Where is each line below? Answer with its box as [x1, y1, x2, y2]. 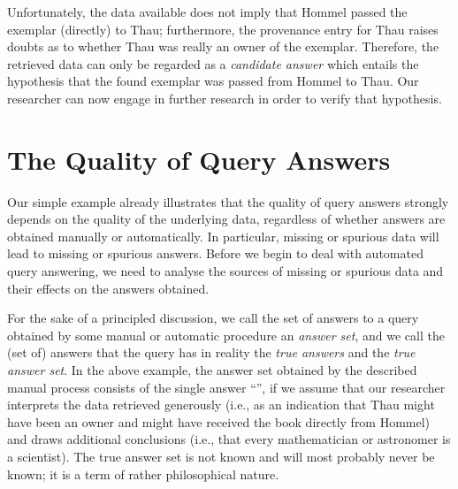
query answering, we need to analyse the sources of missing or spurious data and [7, 262, 444, 280]
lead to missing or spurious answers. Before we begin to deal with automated [7, 244, 424, 263]
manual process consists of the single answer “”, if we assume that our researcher [7, 378, 446, 396]
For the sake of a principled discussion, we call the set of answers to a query [7, 309, 419, 327]
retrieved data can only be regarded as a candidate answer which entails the [7, 54, 419, 73]
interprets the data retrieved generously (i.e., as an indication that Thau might [7, 395, 435, 414]
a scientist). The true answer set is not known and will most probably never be [7, 447, 435, 465]
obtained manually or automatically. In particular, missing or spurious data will [7, 226, 439, 245]
